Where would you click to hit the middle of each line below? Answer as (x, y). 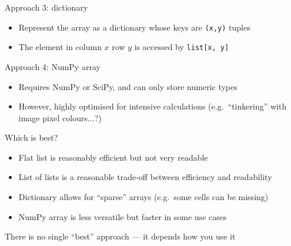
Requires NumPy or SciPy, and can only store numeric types (128, 86)
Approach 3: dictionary (46, 7)
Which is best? (31, 137)
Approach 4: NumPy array (53, 66)
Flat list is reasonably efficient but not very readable (113, 157)
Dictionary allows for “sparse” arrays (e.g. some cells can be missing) (143, 197)
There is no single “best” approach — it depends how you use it (120, 236)
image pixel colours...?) (60, 117)
